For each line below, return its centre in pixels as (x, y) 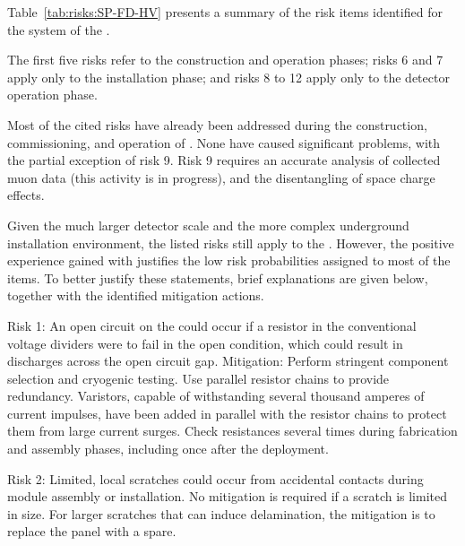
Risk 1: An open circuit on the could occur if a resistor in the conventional (212, 325)
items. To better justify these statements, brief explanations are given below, (218, 277)
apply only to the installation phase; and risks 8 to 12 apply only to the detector (228, 77)
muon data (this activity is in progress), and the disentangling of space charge (221, 177)
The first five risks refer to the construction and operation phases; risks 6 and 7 (225, 60)
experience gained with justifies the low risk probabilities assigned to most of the (229, 260)
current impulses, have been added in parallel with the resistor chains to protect (227, 413)
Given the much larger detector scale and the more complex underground (208, 225)
